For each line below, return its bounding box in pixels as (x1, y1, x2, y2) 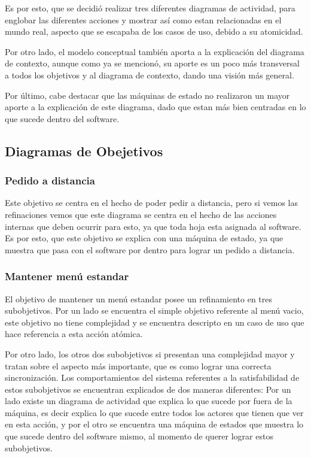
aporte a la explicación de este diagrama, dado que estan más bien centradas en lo (5, 101, 306, 113)
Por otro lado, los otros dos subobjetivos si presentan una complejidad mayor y (5, 347, 295, 360)
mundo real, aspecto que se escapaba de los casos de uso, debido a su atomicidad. (5, 25, 303, 38)
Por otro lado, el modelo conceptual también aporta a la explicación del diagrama (5, 45, 304, 57)
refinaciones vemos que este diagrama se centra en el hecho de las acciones (5, 208, 277, 220)
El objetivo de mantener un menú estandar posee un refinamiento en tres (5, 292, 273, 305)
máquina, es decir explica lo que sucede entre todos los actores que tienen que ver (5, 406, 304, 418)
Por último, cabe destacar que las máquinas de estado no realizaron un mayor (5, 89, 290, 101)
